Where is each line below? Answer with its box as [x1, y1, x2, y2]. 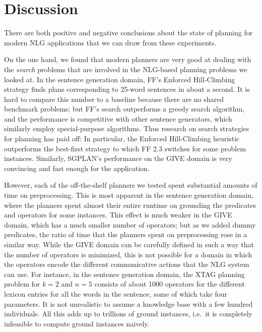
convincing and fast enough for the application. [4, 162, 150, 173]
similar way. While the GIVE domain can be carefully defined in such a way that [4, 239, 254, 249]
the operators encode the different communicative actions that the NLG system [4, 259, 249, 269]
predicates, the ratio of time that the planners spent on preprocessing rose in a [4, 229, 247, 240]
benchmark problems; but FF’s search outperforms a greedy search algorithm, [4, 103, 245, 114]
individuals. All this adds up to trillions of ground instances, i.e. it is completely [4, 308, 253, 319]
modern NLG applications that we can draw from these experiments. [4, 37, 217, 47]
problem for [4, 279, 40, 289]
